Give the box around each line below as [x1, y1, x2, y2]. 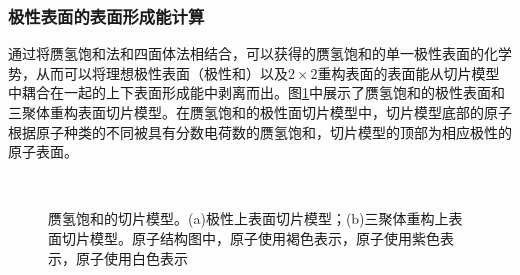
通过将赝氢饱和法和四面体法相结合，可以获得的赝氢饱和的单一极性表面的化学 [8, 43, 512, 64]
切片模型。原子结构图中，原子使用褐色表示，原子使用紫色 [61, 227, 440, 248]
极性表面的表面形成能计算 [8, 3, 205, 28]
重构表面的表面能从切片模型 [317, 62, 500, 83]
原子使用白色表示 [75, 247, 188, 268]
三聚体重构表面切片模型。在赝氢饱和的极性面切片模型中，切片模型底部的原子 [8, 102, 512, 122]
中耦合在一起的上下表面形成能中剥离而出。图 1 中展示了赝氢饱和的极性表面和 [8, 82, 505, 103]
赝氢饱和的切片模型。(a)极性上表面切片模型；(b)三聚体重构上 [48, 208, 449, 229]
